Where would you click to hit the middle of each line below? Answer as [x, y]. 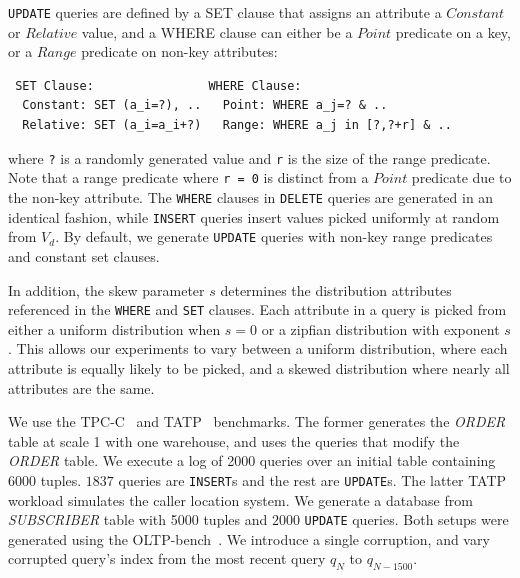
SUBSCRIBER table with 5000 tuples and [138, 519]
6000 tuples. [45, 479]
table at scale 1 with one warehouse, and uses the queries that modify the [234, 440]
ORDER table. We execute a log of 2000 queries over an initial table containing [252, 460]
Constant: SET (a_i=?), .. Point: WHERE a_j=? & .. [205, 105]
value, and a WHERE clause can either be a [217, 31]
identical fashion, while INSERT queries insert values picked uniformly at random [254, 216]
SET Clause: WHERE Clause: [158, 85]
